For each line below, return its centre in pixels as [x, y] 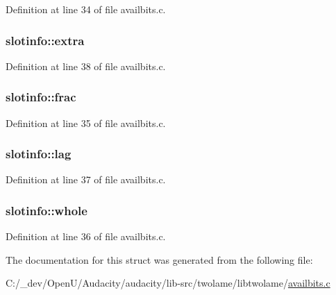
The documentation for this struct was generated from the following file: [159, 259]
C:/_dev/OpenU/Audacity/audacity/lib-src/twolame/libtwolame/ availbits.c [168, 283]
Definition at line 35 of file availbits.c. [86, 123]
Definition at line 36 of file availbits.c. [86, 236]
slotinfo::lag [39, 154]
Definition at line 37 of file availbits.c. [86, 179]
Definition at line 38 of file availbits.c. [86, 66]
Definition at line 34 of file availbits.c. [86, 9]
